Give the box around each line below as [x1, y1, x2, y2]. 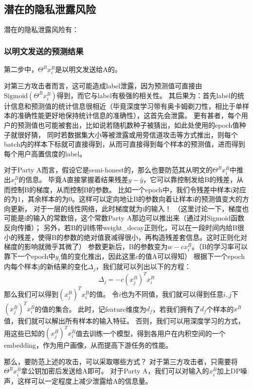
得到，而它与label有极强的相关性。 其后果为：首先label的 [56, 90, 237, 100]
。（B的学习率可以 [192, 241, 248, 252]
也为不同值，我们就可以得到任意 [121, 288, 223, 299]
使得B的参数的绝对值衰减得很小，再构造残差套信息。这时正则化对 [37, 232, 247, 242]
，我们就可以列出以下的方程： [95, 261, 191, 271]
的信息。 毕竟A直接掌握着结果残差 [18, 174, 128, 185]
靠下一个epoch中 [4, 251, 55, 261]
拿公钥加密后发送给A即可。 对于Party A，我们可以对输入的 [21, 366, 209, 376]
